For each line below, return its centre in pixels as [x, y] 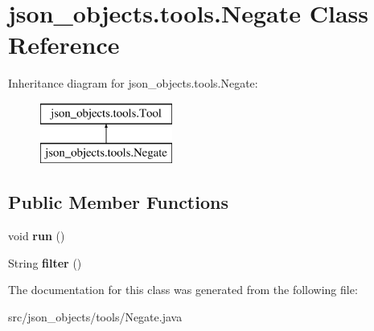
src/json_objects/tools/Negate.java [95, 317]
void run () [37, 236]
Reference [64, 45]
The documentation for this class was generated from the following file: [183, 290]
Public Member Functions [118, 202]
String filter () [45, 262]
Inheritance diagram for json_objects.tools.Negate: [133, 83]
